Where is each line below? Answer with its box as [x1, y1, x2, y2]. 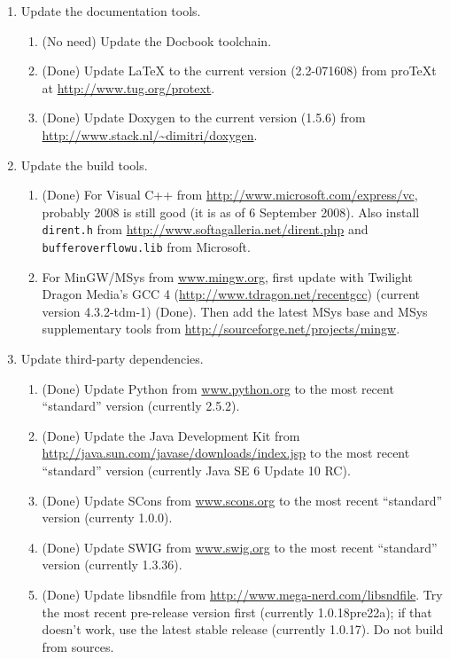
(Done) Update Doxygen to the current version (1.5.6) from [42, 108, 366, 127]
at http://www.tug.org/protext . [42, 78, 215, 97]
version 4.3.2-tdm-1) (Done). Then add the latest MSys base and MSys [42, 302, 428, 320]
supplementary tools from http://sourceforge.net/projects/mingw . [42, 319, 400, 338]
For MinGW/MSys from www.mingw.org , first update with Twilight [42, 267, 413, 286]
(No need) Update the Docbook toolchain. [42, 31, 272, 50]
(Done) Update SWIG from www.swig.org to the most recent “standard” [42, 537, 438, 556]
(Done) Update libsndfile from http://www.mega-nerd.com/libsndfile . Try [42, 584, 443, 603]
